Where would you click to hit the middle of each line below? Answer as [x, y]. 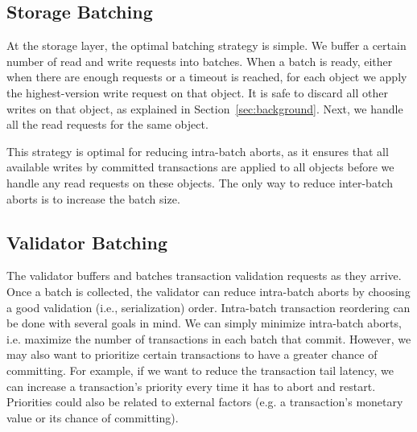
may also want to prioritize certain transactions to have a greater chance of [192, 354]
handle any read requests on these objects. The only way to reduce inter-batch [200, 182]
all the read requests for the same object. [107, 124]
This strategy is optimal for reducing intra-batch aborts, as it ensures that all [198, 151]
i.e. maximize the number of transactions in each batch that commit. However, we [209, 338]
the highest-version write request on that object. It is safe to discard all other [197, 92]
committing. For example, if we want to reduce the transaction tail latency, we [200, 370]
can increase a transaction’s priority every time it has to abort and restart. [191, 386]
